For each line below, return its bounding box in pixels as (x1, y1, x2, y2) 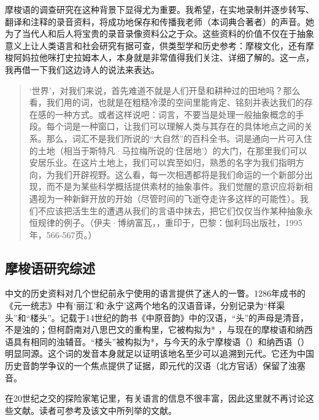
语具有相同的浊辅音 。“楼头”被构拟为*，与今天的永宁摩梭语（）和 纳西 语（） (5, 335, 310, 348)
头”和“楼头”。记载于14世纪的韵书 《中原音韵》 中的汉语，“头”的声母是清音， (5, 311, 309, 324)
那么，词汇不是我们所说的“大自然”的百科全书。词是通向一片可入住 (46, 131, 313, 144)
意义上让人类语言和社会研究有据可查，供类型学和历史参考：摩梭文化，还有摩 (5, 39, 314, 52)
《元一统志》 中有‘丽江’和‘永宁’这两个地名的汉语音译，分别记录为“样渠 (5, 299, 285, 312)
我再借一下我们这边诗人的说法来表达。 (5, 63, 159, 76)
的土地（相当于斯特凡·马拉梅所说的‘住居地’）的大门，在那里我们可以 (29, 144, 307, 157)
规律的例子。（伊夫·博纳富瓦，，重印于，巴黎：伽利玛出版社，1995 (37, 216, 302, 229)
